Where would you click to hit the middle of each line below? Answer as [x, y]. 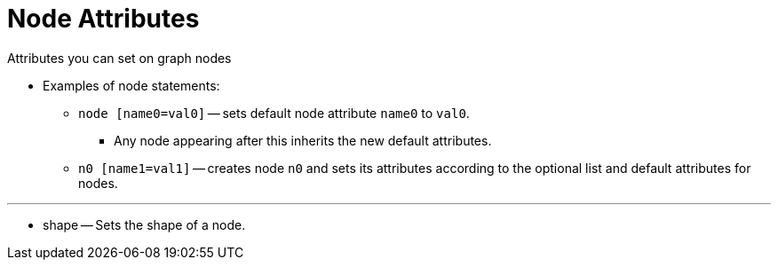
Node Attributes [103, 19]
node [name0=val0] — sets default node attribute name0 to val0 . [274, 113]
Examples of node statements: [131, 85]
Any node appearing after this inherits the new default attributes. [303, 140]
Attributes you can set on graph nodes [119, 58]
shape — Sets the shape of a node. [144, 224]
